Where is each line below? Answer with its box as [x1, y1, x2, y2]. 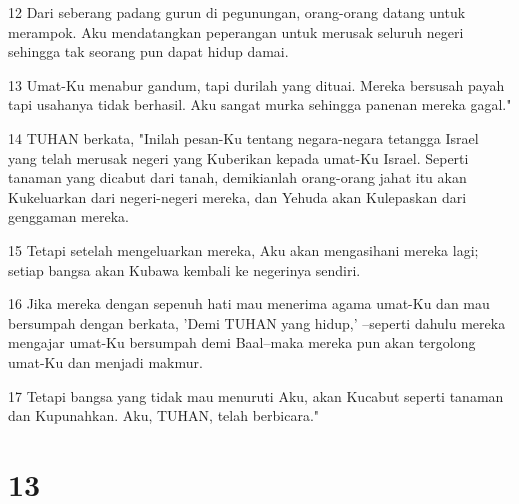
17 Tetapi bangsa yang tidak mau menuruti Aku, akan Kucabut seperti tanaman [8, 385, 504, 406]
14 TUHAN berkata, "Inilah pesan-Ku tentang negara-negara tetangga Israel [8, 127, 479, 148]
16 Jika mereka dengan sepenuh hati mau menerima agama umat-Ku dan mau [8, 293, 490, 314]
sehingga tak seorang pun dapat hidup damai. [8, 41, 289, 62]
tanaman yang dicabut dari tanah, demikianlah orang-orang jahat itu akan [8, 167, 467, 188]
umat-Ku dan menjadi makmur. [8, 351, 203, 372]
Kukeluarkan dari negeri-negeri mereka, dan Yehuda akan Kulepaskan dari [8, 186, 467, 207]
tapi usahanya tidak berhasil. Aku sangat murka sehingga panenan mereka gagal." [8, 94, 512, 115]
